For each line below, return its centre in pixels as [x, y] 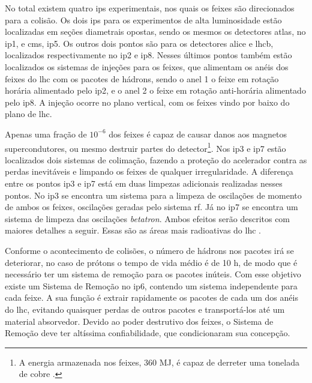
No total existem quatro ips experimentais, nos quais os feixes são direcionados [150, 8]
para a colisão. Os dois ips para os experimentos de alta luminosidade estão [143, 20]
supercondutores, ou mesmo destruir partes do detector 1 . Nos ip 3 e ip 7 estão [145, 147]
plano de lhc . [28, 114]
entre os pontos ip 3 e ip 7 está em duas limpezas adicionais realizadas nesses [144, 183]
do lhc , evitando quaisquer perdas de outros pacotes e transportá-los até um [145, 309]
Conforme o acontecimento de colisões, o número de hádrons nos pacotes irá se [149, 250]
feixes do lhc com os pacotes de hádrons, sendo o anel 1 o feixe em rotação [142, 78]
